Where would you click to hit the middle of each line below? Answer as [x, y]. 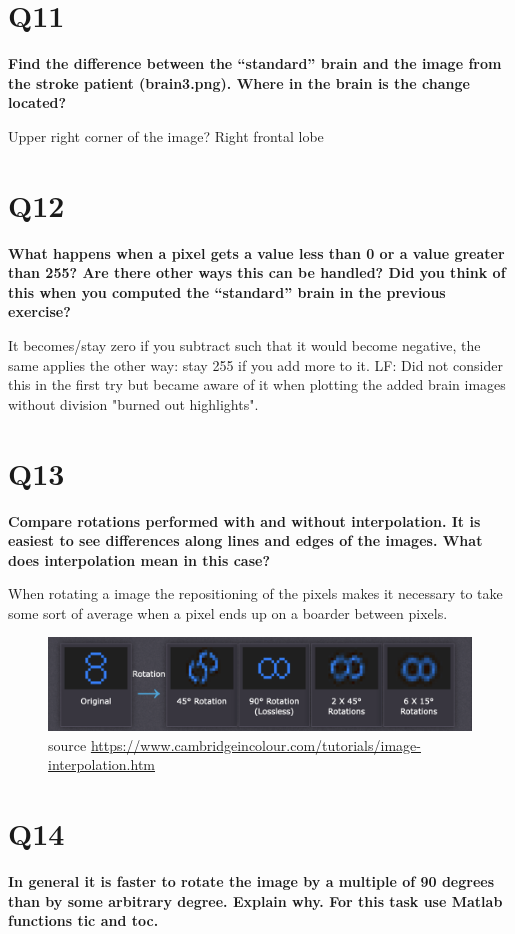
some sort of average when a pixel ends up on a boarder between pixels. [228, 612]
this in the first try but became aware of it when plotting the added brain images [257, 384]
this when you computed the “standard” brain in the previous [227, 291]
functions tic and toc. [83, 920]
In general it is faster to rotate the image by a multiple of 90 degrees [251, 880]
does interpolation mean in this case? [139, 559]
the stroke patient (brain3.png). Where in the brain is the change [239, 82]
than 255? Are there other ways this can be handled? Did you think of [257, 272]
